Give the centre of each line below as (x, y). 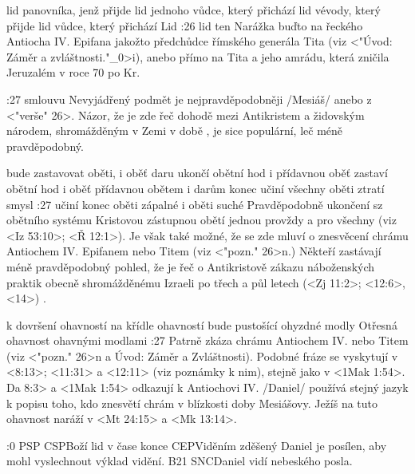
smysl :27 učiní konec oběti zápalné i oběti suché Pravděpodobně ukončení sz (195, 204)
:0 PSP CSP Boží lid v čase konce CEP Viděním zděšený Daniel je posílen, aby (197, 445)
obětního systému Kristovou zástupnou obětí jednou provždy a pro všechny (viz (202, 220)
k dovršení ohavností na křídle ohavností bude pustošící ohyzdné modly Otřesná (202, 324)
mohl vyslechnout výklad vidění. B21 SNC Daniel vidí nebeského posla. (180, 461)
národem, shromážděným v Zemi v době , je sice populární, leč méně (175, 130)
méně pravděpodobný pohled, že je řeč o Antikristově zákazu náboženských (191, 266)
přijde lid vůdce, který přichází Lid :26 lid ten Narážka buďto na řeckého (185, 25)
